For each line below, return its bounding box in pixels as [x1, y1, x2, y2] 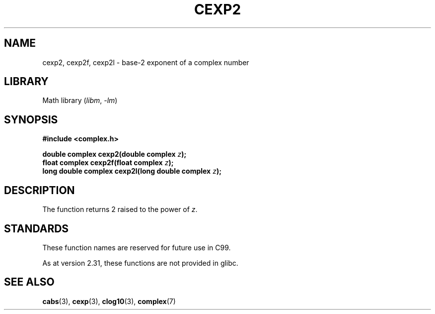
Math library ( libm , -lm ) [42, 96, 118, 105]
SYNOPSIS [4, 113, 58, 126]
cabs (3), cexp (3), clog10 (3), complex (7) [42, 297, 176, 306]
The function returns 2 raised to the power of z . [42, 205, 198, 214]
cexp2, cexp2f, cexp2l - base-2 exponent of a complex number [42, 58, 249, 67]
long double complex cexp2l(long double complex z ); [42, 167, 221, 176]
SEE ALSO [4, 276, 55, 289]
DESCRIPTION [4, 184, 75, 197]
